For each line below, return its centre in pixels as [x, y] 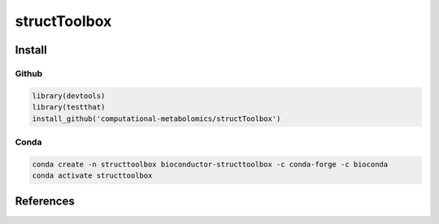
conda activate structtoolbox [92, 176]
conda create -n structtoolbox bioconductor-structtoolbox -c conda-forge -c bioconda [210, 164]
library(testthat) [69, 107]
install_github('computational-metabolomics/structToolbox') [156, 118]
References [45, 202]
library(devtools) [69, 96]
